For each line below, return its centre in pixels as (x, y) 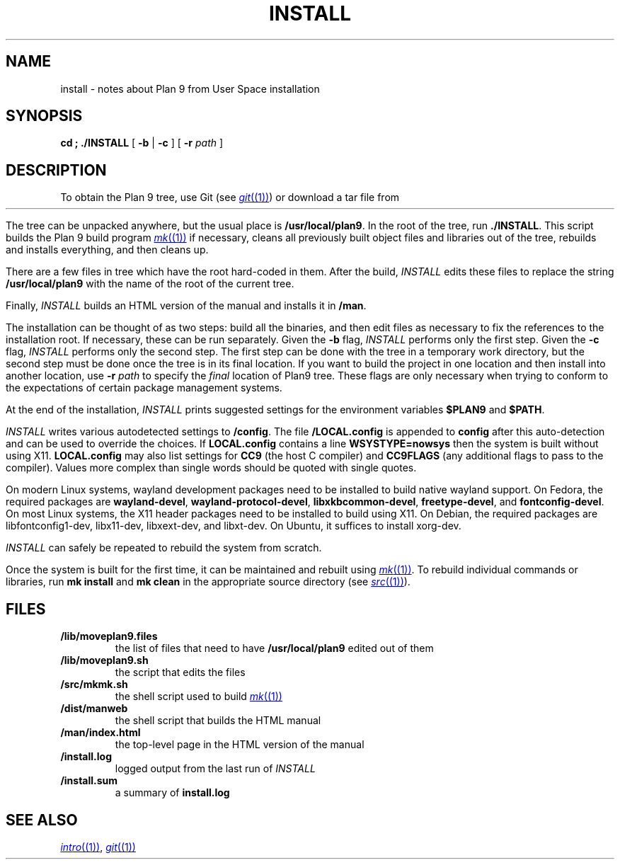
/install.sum (89, 781)
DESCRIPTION (56, 170)
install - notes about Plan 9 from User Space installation (190, 88)
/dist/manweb (94, 709)
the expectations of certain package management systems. (144, 388)
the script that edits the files (180, 672)
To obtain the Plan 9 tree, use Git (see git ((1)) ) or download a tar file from (230, 197)
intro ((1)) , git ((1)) (98, 847)
